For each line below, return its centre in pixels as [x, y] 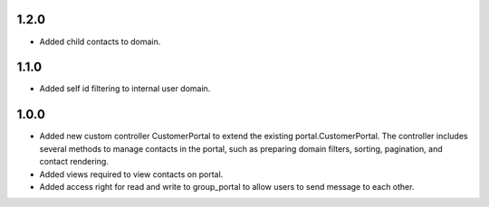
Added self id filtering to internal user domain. [125, 89]
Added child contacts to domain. [100, 42]
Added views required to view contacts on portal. [131, 174]
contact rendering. [74, 162]
